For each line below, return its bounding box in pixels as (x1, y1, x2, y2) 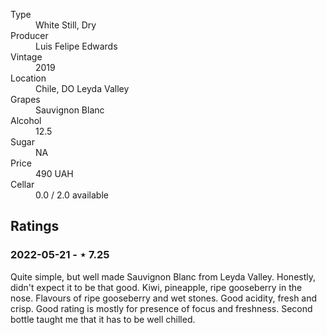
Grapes (10, 94, 41, 105)
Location (10, 72, 47, 84)
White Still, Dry (35, 19, 97, 31)
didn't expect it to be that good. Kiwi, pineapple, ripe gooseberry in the (10, 281, 303, 293)
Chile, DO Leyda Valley (35, 83, 130, 94)
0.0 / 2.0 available (35, 189, 109, 201)
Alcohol (10, 115, 42, 126)
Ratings (10, 218, 60, 235)
